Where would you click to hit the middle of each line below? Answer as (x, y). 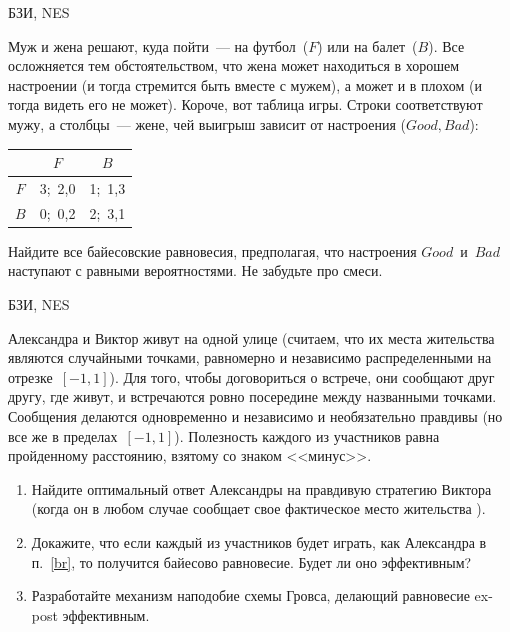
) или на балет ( (367, 45)
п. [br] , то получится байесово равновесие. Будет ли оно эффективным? (251, 561)
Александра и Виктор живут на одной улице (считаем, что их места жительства (251, 337)
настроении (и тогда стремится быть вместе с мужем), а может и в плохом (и (245, 84)
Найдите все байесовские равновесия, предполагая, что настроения (212, 250)
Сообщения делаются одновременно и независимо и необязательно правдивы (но (255, 416)
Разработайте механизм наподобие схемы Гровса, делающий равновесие (250, 595)
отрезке (30, 376)
